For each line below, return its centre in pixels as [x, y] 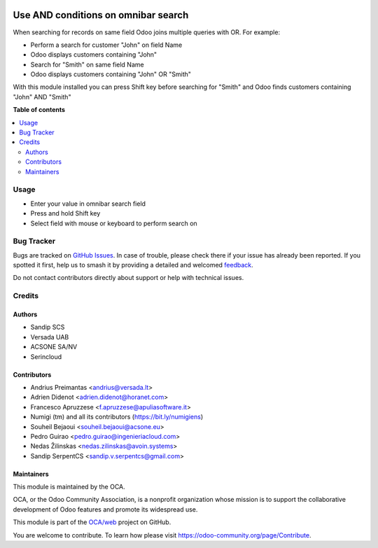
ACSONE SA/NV [54, 347]
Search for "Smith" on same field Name [87, 64]
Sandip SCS [48, 327]
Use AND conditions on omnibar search [101, 15]
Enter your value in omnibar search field [88, 204]
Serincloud [46, 356]
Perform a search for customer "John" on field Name [106, 45]
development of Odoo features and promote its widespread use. [105, 509]
